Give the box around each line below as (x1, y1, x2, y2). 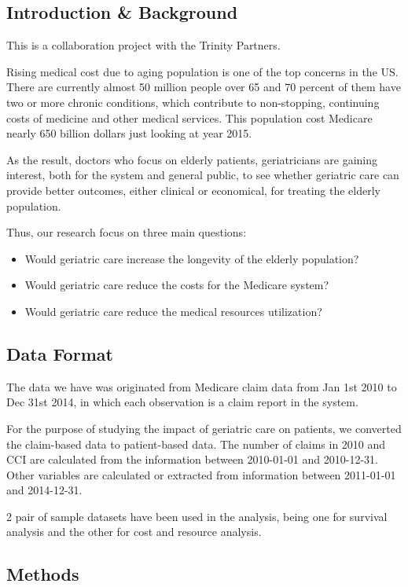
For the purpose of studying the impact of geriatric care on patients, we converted (6, 420, 402, 436)
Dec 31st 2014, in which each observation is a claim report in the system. (6, 394, 358, 410)
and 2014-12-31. (6, 482, 83, 498)
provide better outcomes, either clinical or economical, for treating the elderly (6, 182, 380, 198)
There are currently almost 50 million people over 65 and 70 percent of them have (6, 79, 401, 95)
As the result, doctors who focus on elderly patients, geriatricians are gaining (6, 151, 378, 167)
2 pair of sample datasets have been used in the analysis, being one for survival (6, 508, 388, 524)
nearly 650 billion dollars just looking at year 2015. (6, 125, 252, 141)
